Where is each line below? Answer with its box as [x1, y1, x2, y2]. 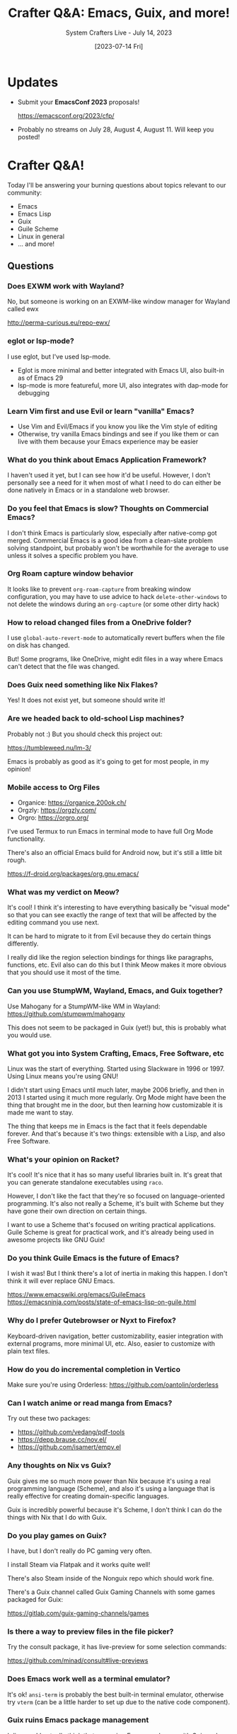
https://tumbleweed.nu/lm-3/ [7, 743, 92, 752]
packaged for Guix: [7, 1595, 64, 1603]
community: [7, 188, 42, 197]
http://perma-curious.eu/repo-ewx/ [7, 318, 110, 327]
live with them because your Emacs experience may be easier [17, 437, 199, 446]
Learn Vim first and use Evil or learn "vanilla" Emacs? [7, 406, 195, 416]
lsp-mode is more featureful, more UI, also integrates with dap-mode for [17, 380, 229, 390]
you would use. [7, 1030, 52, 1039]
